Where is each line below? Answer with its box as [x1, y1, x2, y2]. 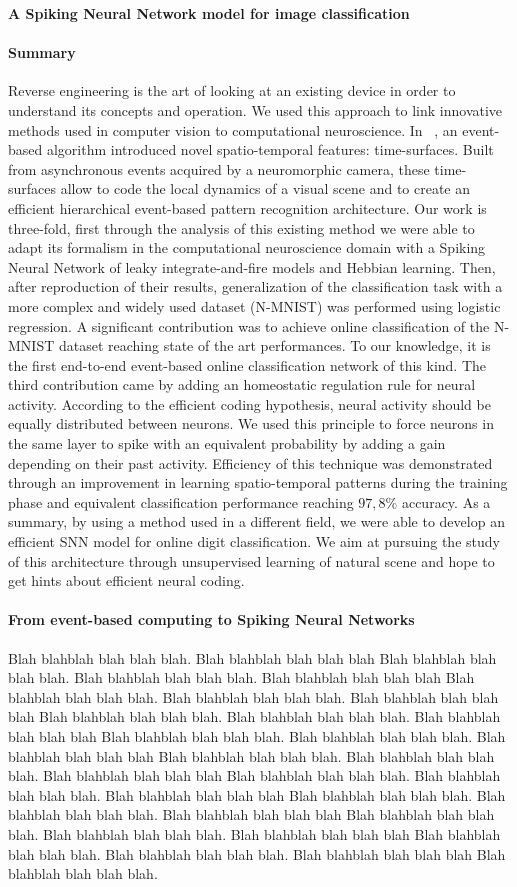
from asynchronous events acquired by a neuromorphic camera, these [8, 158, 430, 179]
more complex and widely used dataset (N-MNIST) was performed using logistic [8, 295, 501, 316]
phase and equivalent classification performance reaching [8, 491, 354, 512]
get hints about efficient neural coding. [8, 570, 245, 591]
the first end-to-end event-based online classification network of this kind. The [8, 354, 487, 375]
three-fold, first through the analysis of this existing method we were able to [8, 217, 475, 238]
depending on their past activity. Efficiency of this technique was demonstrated [8, 452, 493, 473]
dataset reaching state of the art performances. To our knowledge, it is [58, 335, 491, 356]
